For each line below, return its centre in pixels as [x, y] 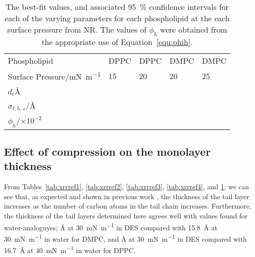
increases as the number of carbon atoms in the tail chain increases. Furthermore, [128, 206]
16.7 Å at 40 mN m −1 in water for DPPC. [70, 249]
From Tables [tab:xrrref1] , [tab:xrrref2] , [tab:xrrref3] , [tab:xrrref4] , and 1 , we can [127, 187]
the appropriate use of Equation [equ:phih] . [117, 42]
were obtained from [194, 29]
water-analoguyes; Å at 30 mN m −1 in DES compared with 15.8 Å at [111, 226]
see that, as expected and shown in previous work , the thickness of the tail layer [127, 196]
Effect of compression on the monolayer [107, 151]
